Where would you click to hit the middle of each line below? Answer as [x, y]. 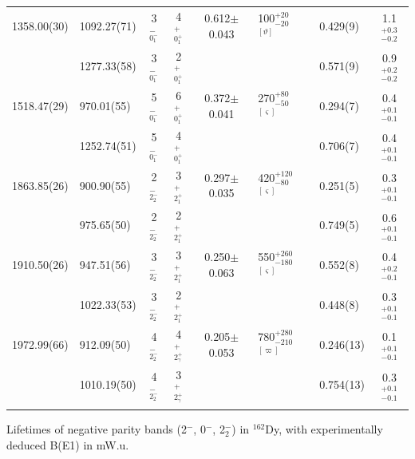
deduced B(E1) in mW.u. [68, 444]
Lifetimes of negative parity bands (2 [97, 429]
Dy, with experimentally [324, 429]
